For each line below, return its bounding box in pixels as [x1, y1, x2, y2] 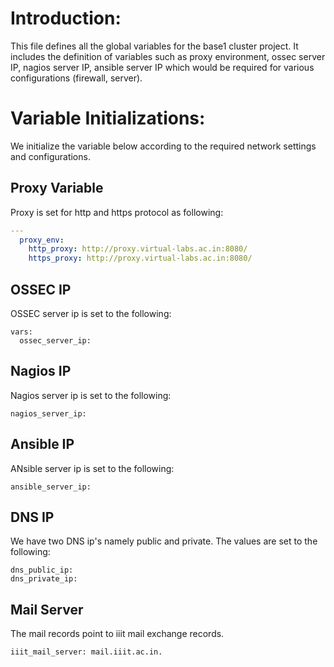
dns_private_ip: [10, 574, 78, 584]
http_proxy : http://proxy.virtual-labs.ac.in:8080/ [28, 244, 248, 254]
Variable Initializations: [10, 107, 206, 130]
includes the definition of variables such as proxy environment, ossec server [10, 50, 326, 62]
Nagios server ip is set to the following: [10, 389, 172, 401]
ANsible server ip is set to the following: [10, 462, 175, 474]
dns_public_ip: [10, 565, 74, 576]
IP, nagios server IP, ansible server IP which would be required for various [10, 61, 315, 73]
